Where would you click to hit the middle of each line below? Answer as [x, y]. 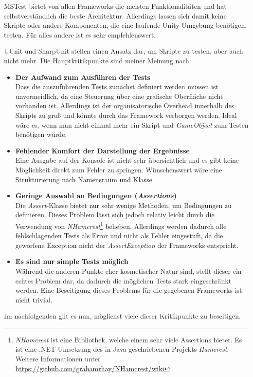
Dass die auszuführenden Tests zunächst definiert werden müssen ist [117, 86]
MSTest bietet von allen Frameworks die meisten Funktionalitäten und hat [115, 6]
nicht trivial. [34, 299]
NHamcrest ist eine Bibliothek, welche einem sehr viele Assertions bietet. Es [129, 339]
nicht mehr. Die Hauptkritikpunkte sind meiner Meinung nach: [98, 60]
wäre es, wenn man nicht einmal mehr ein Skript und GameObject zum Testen [132, 124]
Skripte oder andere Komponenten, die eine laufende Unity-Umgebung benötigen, [126, 25]
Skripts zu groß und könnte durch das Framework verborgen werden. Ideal [126, 115]
